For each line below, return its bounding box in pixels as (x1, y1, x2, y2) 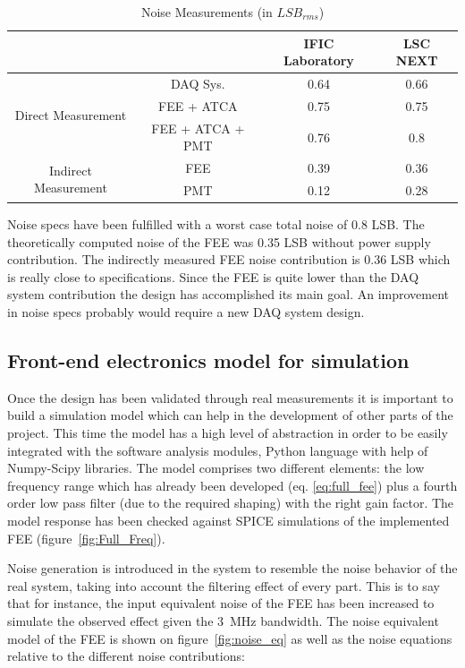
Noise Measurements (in (140, 3, 273, 21)
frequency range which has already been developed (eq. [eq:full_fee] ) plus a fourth (7, 475, 458, 494)
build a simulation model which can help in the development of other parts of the (7, 406, 453, 424)
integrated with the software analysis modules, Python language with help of (7, 441, 428, 459)
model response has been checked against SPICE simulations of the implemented (7, 511, 450, 530)
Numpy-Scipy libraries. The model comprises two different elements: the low (7, 458, 425, 477)
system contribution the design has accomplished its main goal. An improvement (7, 285, 450, 304)
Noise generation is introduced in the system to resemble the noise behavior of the (7, 559, 458, 578)
